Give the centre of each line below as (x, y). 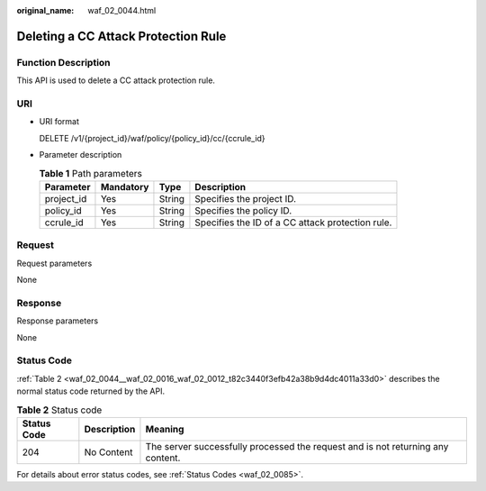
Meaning (165, 429)
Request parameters (54, 263)
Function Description (64, 62)
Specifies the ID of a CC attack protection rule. (293, 223)
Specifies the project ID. (246, 198)
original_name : (45, 10)
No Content (108, 452)
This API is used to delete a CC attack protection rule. (116, 80)
